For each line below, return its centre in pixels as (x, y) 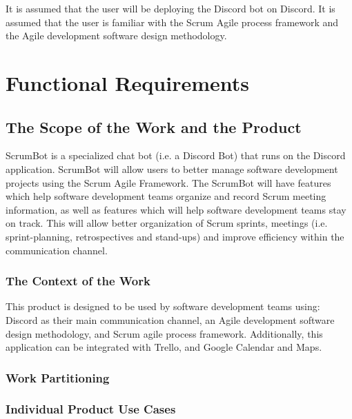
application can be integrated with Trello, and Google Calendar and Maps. (164, 347)
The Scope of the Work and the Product (154, 126)
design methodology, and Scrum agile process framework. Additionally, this (164, 333)
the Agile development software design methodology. (116, 35)
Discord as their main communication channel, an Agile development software (170, 319)
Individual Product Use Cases (91, 409)
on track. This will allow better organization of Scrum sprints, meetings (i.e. (167, 223)
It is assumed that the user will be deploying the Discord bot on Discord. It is (170, 8)
